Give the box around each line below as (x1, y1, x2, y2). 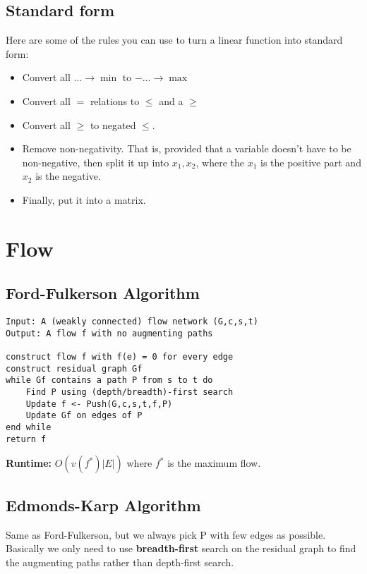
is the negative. (35, 169, 101, 183)
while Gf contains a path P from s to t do (6, 375, 213, 386)
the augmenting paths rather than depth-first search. (6, 554, 234, 569)
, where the (195, 154, 244, 169)
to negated (90, 117, 136, 132)
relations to (90, 93, 140, 108)
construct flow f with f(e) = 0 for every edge (6, 352, 234, 362)
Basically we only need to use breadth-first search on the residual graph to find (6, 541, 356, 556)
